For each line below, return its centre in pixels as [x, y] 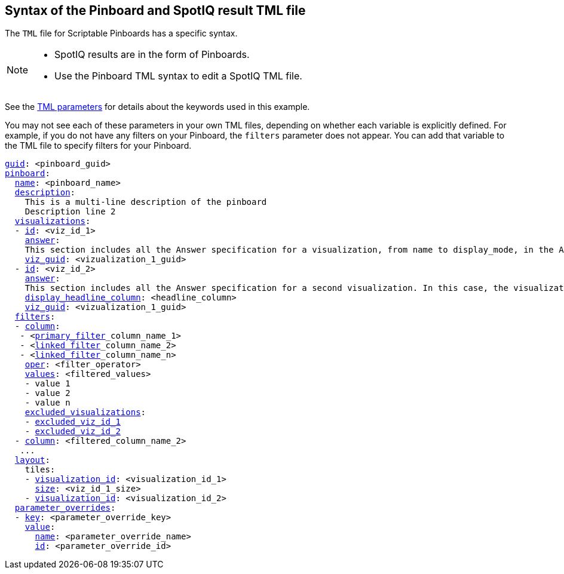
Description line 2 [70, 212]
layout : [32, 460]
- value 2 [47, 393]
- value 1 [47, 384]
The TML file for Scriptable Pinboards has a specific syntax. [121, 33]
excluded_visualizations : [85, 412]
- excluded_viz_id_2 [73, 432]
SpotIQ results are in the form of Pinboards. [152, 55]
